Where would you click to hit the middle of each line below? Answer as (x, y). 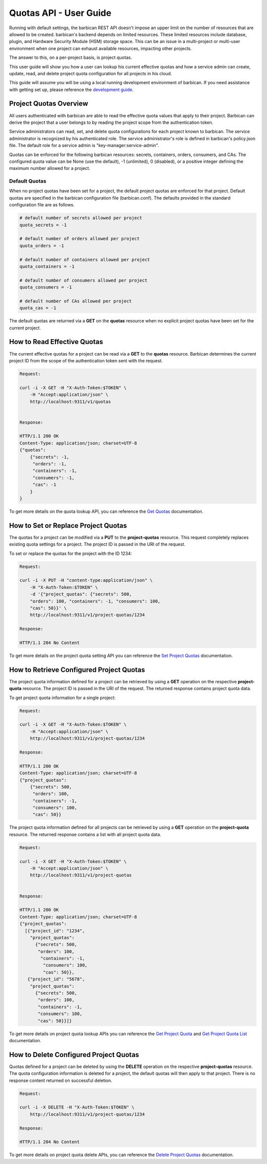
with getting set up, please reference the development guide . (71, 90)
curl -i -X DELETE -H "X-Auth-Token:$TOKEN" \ (77, 1107)
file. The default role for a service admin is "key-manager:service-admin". (84, 146)
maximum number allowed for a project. (50, 168)
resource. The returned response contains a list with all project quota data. (85, 834)
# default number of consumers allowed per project (84, 280)
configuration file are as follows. (42, 205)
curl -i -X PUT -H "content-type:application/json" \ (86, 580)
